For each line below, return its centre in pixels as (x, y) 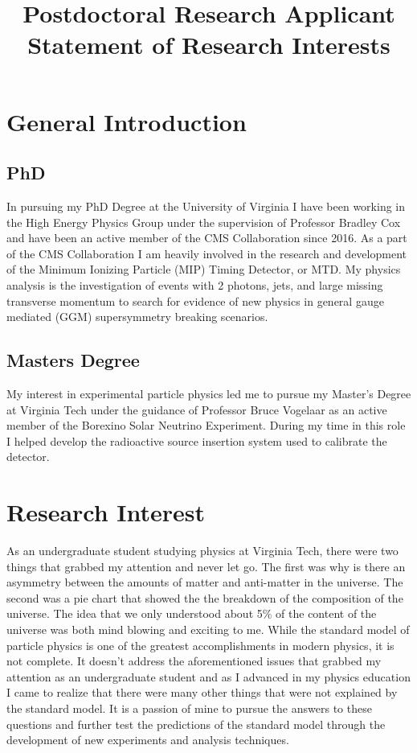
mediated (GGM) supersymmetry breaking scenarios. (137, 317)
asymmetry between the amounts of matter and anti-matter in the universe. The (205, 582)
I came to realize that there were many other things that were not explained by (202, 692)
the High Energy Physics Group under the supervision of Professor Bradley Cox (204, 222)
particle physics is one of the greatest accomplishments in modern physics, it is (200, 645)
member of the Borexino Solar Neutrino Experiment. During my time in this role (206, 425)
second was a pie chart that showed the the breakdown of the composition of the (205, 597)
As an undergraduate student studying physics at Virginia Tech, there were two (202, 550)
